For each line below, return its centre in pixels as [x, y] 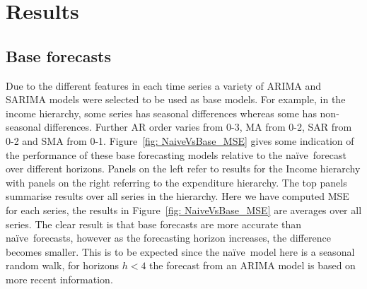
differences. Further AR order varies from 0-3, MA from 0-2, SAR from [198, 127]
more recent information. [59, 279]
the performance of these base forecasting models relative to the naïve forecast [176, 154]
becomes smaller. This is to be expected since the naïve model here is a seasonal [180, 251]
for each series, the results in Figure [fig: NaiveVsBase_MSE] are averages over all [184, 210]
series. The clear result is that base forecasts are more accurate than [154, 224]
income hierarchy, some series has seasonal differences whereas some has [161, 113]
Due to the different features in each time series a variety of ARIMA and [163, 85]
